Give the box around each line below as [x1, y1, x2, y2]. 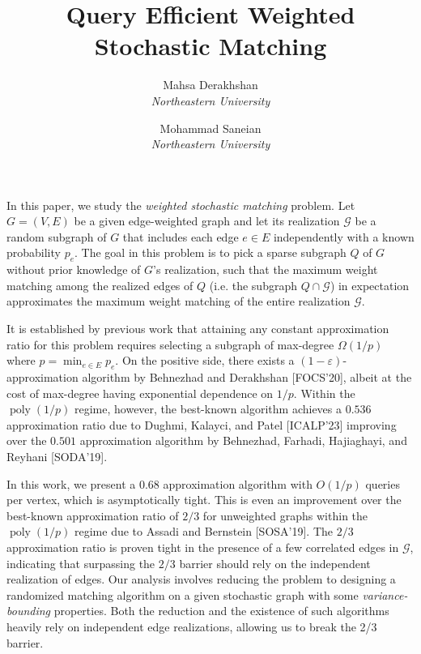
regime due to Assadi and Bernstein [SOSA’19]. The [74, 523, 334, 540]
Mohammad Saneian [159, 119, 262, 136]
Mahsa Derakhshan [163, 76, 258, 93]
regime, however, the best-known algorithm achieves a [74, 400, 342, 417]
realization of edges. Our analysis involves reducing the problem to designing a [6, 571, 396, 588]
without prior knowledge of [6, 261, 141, 278]
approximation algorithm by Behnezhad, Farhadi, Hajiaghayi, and [79, 432, 407, 449]
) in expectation [330, 276, 410, 293]
